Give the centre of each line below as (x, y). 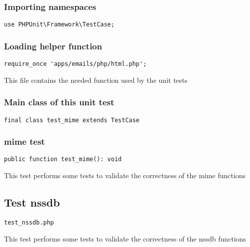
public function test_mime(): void (63, 159)
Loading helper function (53, 46)
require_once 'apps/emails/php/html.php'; (75, 64)
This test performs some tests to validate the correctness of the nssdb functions (125, 238)
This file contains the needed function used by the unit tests (96, 80)
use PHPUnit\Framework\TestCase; (59, 25)
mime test (25, 141)
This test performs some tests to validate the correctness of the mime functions (125, 175)
